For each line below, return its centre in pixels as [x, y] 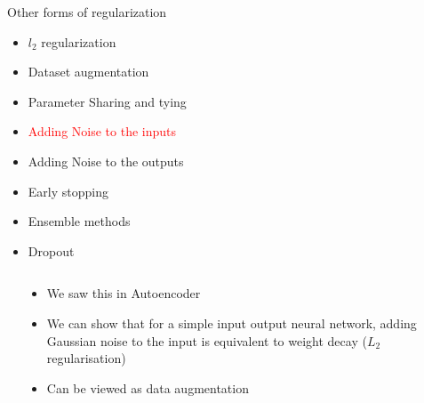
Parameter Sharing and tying [107, 101]
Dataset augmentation [88, 72]
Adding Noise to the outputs [106, 161]
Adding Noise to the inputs [102, 131]
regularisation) [86, 358]
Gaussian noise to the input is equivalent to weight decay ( [207, 340]
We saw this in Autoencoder [124, 293]
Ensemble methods [79, 221]
